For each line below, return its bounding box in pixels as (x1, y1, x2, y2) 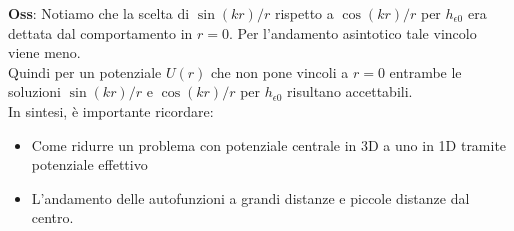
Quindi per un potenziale (8, 61, 162, 82)
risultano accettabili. (287, 81, 413, 102)
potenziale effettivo (31, 154, 148, 175)
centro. (31, 207, 74, 228)
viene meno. (8, 42, 81, 63)
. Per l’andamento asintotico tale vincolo (229, 22, 477, 43)
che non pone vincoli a (210, 61, 349, 82)
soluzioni (8, 81, 61, 102)
